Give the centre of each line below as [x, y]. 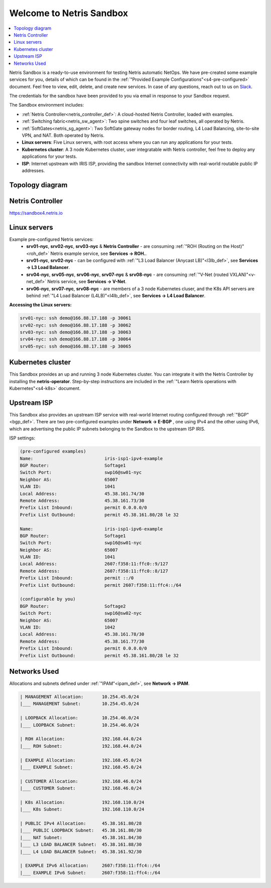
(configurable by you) [48, 599]
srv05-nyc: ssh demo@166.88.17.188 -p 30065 [76, 346]
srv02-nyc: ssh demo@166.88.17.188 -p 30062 [76, 325]
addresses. [33, 170]
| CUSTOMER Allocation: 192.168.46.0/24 [81, 781]
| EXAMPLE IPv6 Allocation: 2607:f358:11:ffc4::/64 [90, 866]
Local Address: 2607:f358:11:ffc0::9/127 [94, 564]
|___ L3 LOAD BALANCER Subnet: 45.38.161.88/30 [81, 845]
